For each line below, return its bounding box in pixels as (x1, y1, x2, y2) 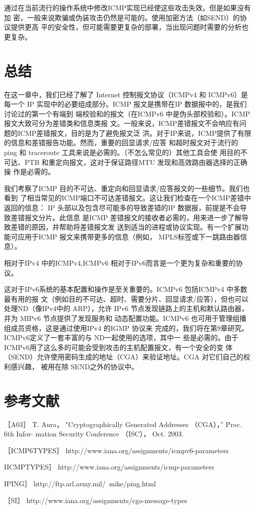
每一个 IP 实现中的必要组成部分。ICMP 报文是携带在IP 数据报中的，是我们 (4, 99, 247, 109)
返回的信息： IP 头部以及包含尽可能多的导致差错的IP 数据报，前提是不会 (4, 202, 240, 213)
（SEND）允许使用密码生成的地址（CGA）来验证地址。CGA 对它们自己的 (4, 352, 244, 362)
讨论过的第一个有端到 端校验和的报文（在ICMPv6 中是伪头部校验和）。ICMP (4, 108, 250, 118)
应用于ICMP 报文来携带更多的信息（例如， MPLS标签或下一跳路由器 (17, 231, 240, 241)
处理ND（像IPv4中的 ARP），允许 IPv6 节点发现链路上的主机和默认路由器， (4, 303, 249, 313)
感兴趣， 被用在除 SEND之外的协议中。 (10, 361, 138, 371)
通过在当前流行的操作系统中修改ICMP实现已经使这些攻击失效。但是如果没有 (4, 2, 251, 12)
